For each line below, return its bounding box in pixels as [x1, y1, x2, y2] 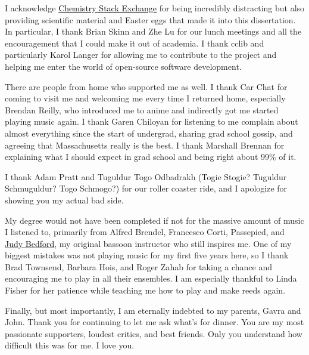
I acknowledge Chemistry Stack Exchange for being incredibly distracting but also [5, 2, 305, 14]
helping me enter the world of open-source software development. [5, 60, 242, 72]
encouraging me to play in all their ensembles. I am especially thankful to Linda [5, 272, 297, 285]
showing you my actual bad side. [5, 193, 124, 206]
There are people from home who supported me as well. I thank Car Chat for [5, 80, 288, 92]
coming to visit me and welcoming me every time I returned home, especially [5, 92, 286, 104]
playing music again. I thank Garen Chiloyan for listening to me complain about [5, 115, 298, 128]
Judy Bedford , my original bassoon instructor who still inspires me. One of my [5, 237, 292, 249]
